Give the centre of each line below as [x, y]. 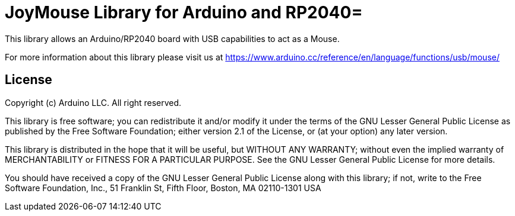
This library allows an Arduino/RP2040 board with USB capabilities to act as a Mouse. [172, 38]
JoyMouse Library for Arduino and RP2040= [184, 12]
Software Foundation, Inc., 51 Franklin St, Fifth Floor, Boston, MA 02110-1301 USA [163, 188]
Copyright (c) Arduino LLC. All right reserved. [93, 102]
